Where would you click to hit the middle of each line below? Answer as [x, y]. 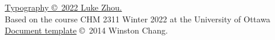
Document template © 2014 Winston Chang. [87, 30]
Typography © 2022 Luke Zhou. [63, 7]
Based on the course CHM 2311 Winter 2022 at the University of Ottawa [138, 19]
